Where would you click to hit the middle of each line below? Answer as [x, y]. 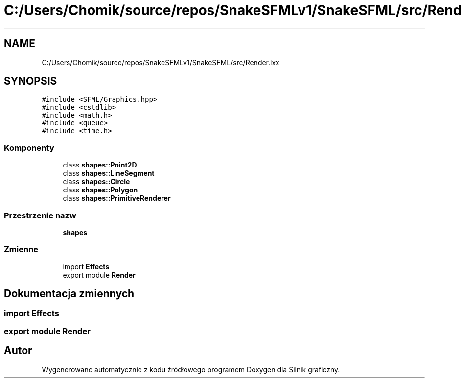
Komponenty [29, 148]
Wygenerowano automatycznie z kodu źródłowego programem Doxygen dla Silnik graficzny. [191, 369]
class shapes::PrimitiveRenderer [117, 198]
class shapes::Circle [96, 182]
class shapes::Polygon [100, 190]
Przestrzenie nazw [40, 215]
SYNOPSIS [31, 81]
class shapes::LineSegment [109, 173]
